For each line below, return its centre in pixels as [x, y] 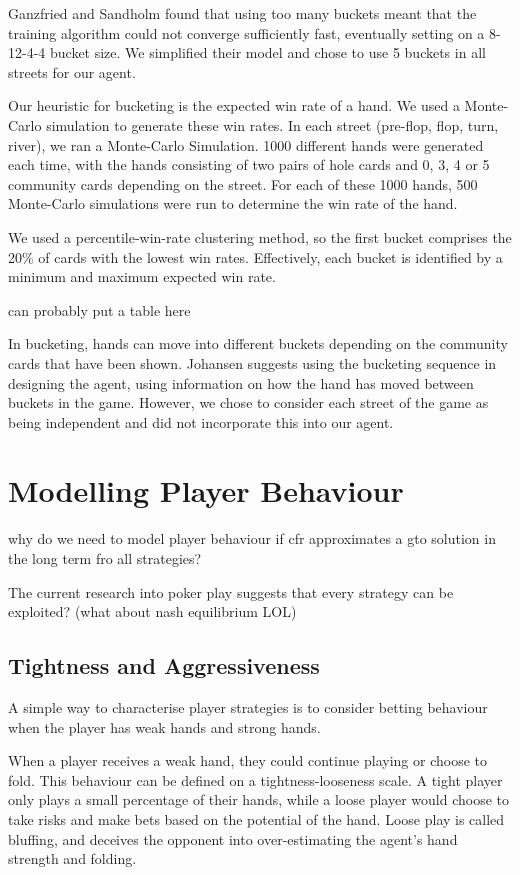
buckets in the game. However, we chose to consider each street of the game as [248, 402]
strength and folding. [72, 858]
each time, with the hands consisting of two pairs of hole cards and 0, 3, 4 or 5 [249, 164]
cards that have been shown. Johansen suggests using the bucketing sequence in [252, 362]
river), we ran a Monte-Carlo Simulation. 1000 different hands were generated [246, 144]
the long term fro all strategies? [105, 558]
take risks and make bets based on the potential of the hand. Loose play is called [256, 818]
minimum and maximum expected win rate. [142, 276]
